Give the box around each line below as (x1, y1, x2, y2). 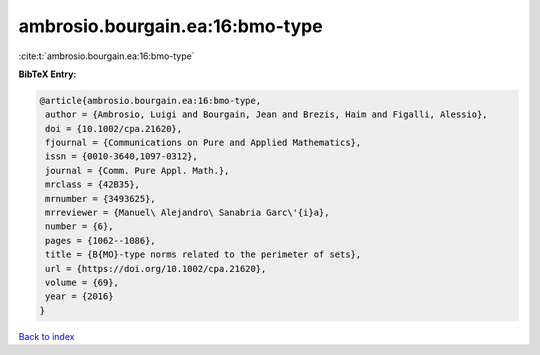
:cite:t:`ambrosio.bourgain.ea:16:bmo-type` (18, 50, 195, 62)
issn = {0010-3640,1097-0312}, (45, 151, 199, 162)
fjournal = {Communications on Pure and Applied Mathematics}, (45, 137, 362, 149)
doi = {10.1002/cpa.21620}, (45, 123, 183, 134)
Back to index (18, 330, 75, 342)
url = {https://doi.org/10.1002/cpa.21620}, (45, 263, 267, 274)
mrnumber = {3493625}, (45, 193, 157, 204)
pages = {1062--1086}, (45, 235, 157, 246)
